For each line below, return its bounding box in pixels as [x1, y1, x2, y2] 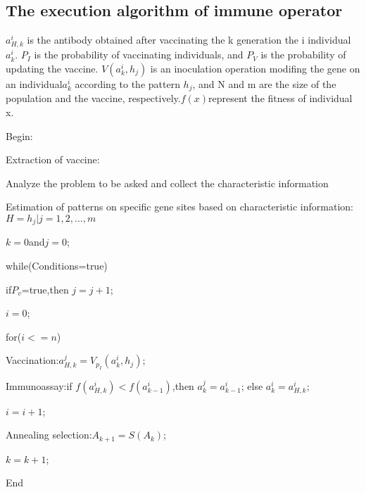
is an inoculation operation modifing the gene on [150, 61, 360, 75]
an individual [6, 76, 63, 91]
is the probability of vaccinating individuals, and [34, 47, 244, 62]
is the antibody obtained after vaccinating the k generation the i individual [27, 32, 351, 47]
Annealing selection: [6, 427, 92, 442]
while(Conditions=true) [6, 258, 108, 273]
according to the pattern [75, 76, 180, 91]
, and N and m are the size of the [192, 76, 336, 91]
